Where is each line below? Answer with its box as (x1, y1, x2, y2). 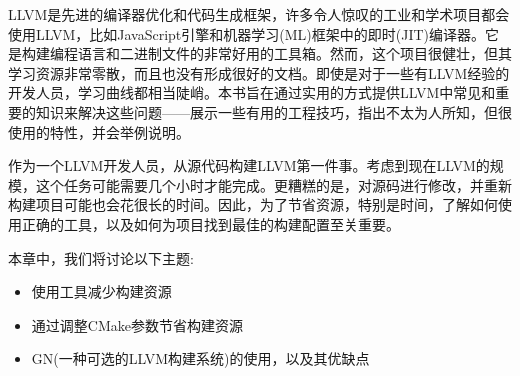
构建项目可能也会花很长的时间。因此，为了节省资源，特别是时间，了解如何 (8, 194, 498, 215)
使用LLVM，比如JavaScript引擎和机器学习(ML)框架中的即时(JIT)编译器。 (8, 23, 486, 44)
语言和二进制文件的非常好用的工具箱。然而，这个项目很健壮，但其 (77, 43, 512, 64)
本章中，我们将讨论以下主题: (8, 247, 194, 268)
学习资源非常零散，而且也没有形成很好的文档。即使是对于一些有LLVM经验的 (8, 62, 510, 83)
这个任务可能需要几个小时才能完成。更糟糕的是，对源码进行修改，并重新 (35, 174, 512, 195)
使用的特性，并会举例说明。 (8, 121, 190, 142)
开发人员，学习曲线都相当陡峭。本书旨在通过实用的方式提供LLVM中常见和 (8, 82, 496, 103)
